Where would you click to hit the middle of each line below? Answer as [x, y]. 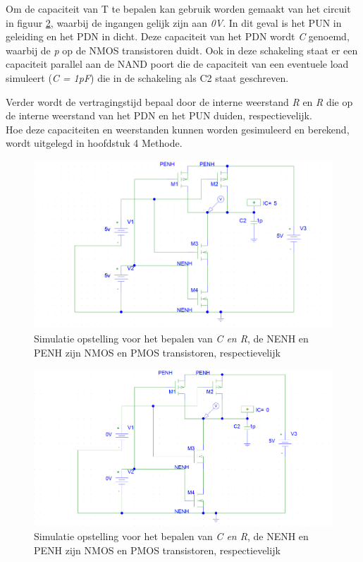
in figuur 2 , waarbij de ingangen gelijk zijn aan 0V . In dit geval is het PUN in [174, 22]
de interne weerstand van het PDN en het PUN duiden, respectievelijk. [159, 115]
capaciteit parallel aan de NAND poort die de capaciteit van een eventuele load [177, 64]
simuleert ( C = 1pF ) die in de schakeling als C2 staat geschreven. [147, 77]
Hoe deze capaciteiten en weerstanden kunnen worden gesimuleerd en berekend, [178, 129]
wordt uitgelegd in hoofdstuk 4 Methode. [94, 143]
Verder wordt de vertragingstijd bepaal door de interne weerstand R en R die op [179, 101]
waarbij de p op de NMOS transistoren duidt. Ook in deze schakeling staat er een [182, 50]
